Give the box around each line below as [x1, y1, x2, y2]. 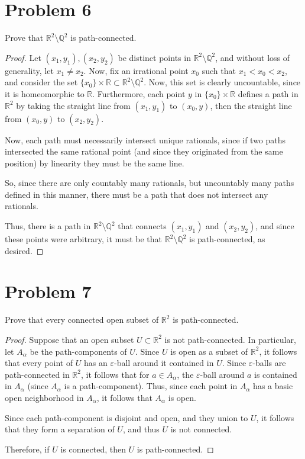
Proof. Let [5, 51, 41, 63]
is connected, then [60, 442, 126, 455]
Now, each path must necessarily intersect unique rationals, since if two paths [5, 133, 286, 146]
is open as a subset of [170, 345, 248, 357]
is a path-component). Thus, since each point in [64, 380, 238, 392]
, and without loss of [215, 51, 290, 63]
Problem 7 [5, 279, 92, 303]
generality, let [5, 64, 54, 76]
